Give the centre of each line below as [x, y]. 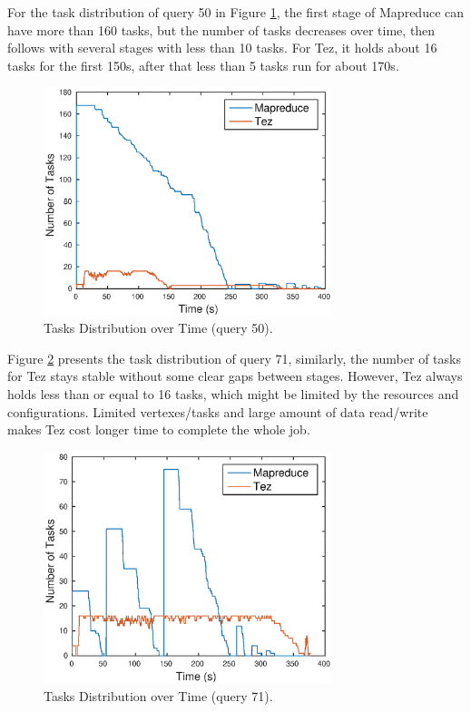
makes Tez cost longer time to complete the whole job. [159, 429]
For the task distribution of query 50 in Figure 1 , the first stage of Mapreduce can [236, 12]
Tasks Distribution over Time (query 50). [158, 328]
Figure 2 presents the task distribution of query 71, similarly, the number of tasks [234, 358]
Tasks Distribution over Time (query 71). [158, 695]
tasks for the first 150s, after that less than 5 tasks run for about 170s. [203, 65]
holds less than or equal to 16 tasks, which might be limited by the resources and [233, 393]
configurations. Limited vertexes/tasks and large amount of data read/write [218, 411]
